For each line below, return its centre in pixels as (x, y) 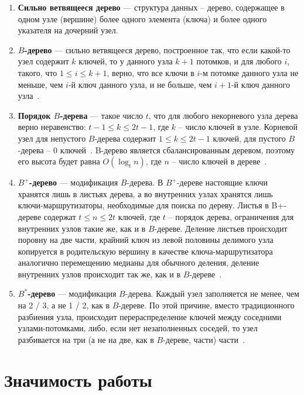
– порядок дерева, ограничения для (231, 216)
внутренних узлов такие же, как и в (82, 228)
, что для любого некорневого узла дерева (223, 115)
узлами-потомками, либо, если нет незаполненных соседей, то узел (138, 328)
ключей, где (139, 216)
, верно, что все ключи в (151, 72)
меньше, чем (40, 84)
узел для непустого (52, 138)
